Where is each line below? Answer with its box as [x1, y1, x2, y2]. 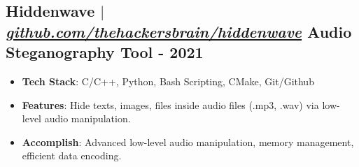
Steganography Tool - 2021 [6, 41, 204, 63]
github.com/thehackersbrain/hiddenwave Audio [6, 20, 352, 42]
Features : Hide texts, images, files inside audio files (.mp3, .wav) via [22, 97, 319, 112]
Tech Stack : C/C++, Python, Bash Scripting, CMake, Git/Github [22, 73, 314, 88]
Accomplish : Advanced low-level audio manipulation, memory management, [22, 134, 354, 149]
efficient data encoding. [22, 148, 122, 163]
